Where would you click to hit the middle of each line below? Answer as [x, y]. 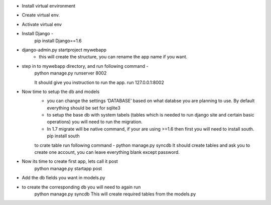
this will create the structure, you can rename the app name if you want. [113, 57]
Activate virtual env [42, 24]
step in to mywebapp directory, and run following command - [85, 66]
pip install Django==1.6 [58, 41]
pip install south [63, 136]
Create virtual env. [41, 15]
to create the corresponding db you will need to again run [81, 187]
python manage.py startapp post [68, 168]
